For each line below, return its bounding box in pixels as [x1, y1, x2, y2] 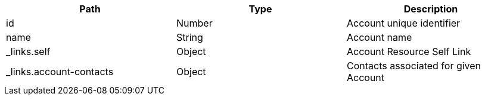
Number [176, 17, 213, 29]
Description [403, 3, 458, 15]
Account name [346, 31, 412, 43]
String [176, 31, 203, 43]
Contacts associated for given [346, 60, 481, 72]
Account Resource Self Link [346, 46, 471, 57]
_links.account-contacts [6, 66, 114, 78]
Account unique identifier [346, 17, 461, 29]
